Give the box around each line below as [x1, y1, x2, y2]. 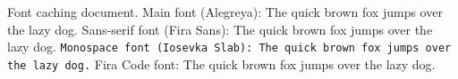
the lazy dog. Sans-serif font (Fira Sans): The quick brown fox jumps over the [7, 20, 433, 38]
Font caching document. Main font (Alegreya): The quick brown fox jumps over [7, 3, 443, 20]
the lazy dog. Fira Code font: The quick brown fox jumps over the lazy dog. [7, 54, 436, 73]
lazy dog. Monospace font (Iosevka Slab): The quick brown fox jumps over [7, 37, 452, 56]
